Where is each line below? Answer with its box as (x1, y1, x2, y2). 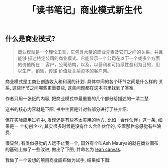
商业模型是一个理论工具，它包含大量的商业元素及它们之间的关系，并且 (17, 49, 163, 55)
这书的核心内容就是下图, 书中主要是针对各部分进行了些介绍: (5, 106, 128, 112)
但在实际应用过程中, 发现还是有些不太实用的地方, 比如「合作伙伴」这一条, (5, 117, 157, 123)
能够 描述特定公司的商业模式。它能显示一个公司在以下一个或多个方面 (17, 55, 160, 61)
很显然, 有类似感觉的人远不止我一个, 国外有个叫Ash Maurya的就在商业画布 (5, 140, 159, 146)
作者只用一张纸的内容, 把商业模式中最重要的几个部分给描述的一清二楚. (5, 95, 150, 101)
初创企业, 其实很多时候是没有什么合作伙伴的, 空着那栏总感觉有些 (24, 123, 157, 129)
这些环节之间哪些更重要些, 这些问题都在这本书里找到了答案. (12, 85, 135, 91)
